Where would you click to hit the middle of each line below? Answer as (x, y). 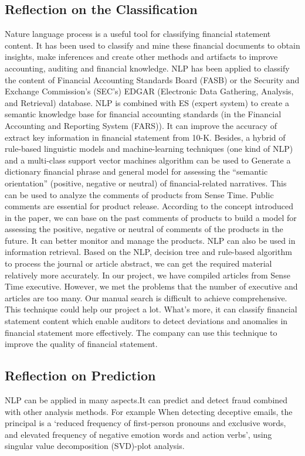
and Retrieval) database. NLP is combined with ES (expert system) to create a (147, 102)
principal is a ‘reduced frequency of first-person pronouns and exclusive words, (145, 423)
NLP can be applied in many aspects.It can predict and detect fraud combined (146, 400)
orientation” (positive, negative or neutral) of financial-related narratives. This (146, 183)
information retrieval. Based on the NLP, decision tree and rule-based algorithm (148, 252)
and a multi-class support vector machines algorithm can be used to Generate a (148, 160)
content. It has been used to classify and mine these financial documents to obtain (152, 45)
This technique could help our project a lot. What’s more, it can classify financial (151, 309)
